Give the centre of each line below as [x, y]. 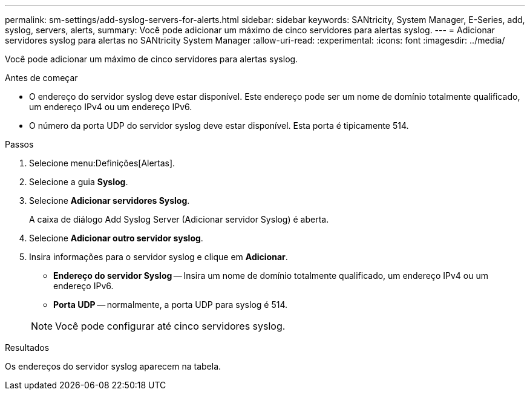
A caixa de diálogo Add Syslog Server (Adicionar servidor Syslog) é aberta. [179, 219]
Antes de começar [41, 78]
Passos [19, 144]
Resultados [27, 348]
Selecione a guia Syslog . [79, 182]
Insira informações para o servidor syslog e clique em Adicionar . [159, 257]
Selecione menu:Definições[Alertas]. [102, 163]
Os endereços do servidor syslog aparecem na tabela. [113, 366]
